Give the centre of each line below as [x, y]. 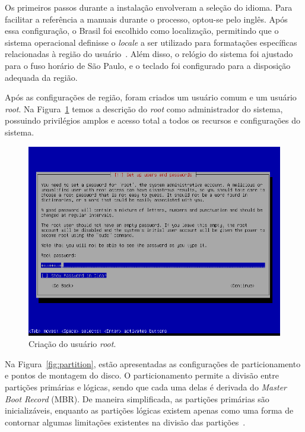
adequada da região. [41, 77]
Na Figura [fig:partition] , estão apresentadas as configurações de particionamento [153, 363]
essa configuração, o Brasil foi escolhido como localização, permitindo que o [142, 31]
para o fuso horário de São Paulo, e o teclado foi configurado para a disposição [148, 65]
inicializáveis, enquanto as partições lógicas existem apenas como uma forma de [149, 410]
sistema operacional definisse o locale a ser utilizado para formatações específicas [151, 42]
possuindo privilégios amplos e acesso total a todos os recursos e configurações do [152, 120]
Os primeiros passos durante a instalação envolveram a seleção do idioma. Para [149, 7]
